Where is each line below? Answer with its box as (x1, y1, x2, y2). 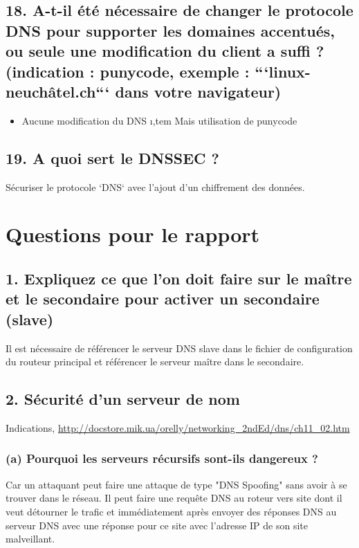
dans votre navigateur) (115, 80, 282, 102)
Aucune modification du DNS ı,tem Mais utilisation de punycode (21, 113, 297, 127)
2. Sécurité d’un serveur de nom (6, 388, 240, 410)
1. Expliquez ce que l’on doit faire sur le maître (6, 267, 352, 289)
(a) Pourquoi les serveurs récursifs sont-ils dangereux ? (6, 450, 319, 467)
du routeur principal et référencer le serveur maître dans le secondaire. (6, 354, 304, 369)
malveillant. (6, 531, 55, 546)
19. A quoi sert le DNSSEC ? (6, 147, 219, 168)
